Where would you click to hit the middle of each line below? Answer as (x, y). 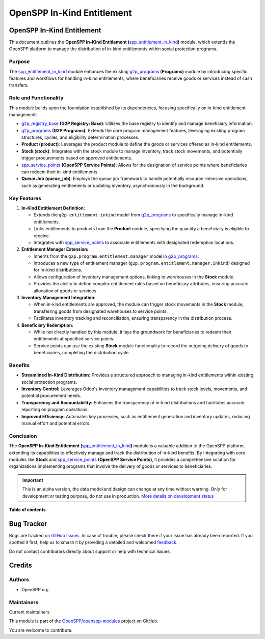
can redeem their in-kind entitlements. (60, 172)
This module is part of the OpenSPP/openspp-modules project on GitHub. (84, 621)
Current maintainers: (30, 612)
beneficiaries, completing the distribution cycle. (82, 353)
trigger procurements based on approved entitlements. (77, 158)
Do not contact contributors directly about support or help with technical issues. (90, 551)
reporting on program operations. (55, 410)
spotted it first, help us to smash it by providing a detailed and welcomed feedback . (93, 542)
